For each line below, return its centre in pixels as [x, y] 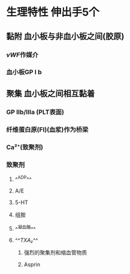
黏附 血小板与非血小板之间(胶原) [65, 36]
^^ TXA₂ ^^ [26, 240]
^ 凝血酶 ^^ [25, 228]
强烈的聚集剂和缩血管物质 [55, 252]
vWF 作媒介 [22, 54]
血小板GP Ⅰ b [24, 72]
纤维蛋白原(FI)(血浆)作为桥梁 [47, 129]
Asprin [32, 264]
